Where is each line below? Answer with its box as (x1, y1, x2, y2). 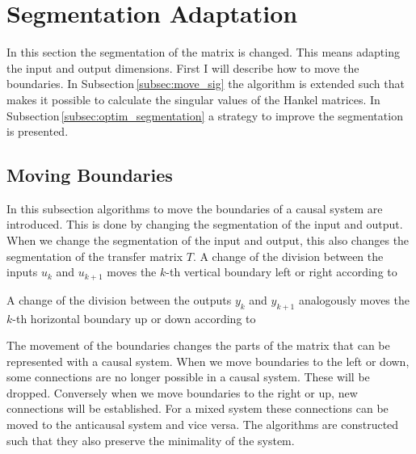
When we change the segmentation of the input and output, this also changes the (6, 232, 410, 249)
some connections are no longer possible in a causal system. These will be (6, 368, 370, 385)
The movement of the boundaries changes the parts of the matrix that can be (6, 337, 390, 354)
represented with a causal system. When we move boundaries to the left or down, (6, 352, 410, 369)
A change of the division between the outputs (6, 291, 232, 308)
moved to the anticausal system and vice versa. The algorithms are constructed (6, 416, 399, 433)
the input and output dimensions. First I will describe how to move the (6, 59, 359, 76)
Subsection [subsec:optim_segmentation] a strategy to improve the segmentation (6, 107, 403, 124)
